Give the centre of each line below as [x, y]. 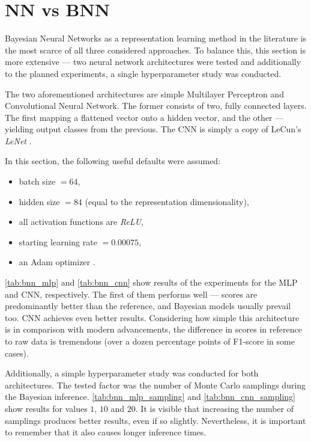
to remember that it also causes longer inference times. [106, 432]
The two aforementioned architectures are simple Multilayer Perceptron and [144, 94]
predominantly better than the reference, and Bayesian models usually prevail [148, 306]
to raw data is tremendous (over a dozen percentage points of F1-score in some [150, 341]
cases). [17, 353]
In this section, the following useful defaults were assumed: [113, 161]
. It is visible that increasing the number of [214, 408]
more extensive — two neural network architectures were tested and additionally [153, 62]
